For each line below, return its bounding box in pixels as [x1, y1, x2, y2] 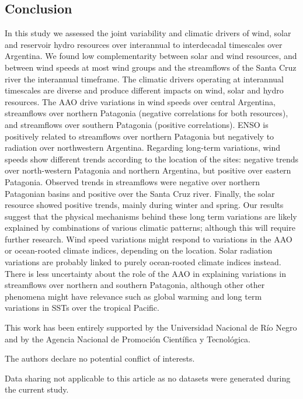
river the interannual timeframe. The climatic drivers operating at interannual [5, 72, 284, 85]
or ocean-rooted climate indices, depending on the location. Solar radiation [5, 244, 273, 256]
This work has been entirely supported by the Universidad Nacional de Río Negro [5, 321, 297, 334]
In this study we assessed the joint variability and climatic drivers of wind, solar [5, 27, 291, 39]
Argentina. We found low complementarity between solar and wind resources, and [5, 50, 297, 62]
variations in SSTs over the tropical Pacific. [5, 301, 159, 314]
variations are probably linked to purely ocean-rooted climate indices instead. [5, 256, 281, 268]
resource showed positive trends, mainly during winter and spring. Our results [5, 199, 284, 211]
